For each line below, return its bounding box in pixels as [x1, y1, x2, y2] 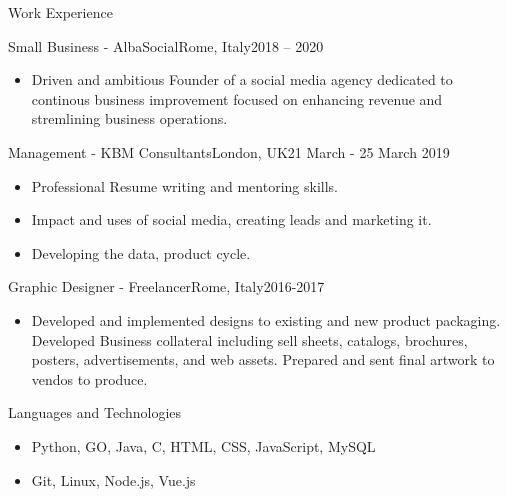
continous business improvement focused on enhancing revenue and [31, 88, 443, 109]
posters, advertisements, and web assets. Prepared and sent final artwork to [31, 349, 495, 370]
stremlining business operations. [31, 108, 228, 129]
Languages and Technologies [8, 402, 182, 423]
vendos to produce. [31, 368, 148, 389]
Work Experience [8, 2, 113, 22]
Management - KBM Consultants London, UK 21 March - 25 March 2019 [8, 141, 450, 162]
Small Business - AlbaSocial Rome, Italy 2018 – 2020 [8, 35, 324, 56]
